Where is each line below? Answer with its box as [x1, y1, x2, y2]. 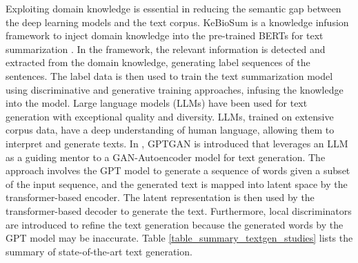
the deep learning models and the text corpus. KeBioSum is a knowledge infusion [6, 14, 349, 29]
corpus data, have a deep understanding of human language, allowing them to [6, 123, 335, 137]
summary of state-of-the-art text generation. [6, 244, 192, 258]
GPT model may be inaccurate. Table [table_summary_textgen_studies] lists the [6, 231, 353, 245]
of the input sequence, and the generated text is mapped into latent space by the [6, 176, 348, 191]
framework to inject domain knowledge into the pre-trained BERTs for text [6, 28, 324, 43]
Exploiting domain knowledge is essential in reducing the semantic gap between [6, 1, 341, 15]
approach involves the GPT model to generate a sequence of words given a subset [6, 163, 350, 178]
